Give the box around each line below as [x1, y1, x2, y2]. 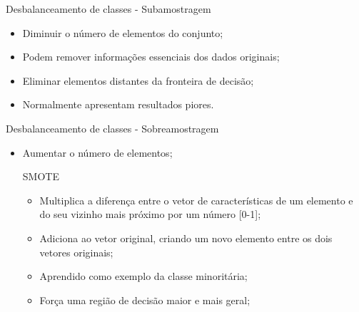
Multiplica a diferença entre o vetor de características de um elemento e [39, 192, 353, 207]
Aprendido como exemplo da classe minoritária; [39, 269, 248, 284]
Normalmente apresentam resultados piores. [22, 97, 214, 112]
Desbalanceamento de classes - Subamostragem [6, 1, 211, 16]
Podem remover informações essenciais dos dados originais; [22, 49, 280, 64]
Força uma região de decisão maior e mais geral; [39, 292, 251, 307]
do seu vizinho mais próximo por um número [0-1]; [39, 207, 261, 222]
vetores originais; [39, 244, 113, 259]
